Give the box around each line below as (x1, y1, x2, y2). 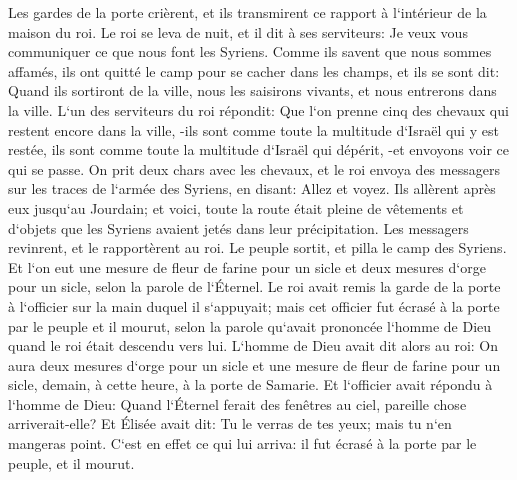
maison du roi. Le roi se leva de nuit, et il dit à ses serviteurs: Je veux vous (8, 21, 468, 42)
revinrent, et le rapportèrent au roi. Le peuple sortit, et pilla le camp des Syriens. (8, 237, 507, 258)
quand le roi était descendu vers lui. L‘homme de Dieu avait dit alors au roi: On (8, 335, 498, 356)
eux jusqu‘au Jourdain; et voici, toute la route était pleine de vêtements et (8, 197, 464, 218)
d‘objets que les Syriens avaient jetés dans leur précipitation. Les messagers (8, 217, 469, 238)
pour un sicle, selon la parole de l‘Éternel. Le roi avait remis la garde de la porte (8, 276, 501, 297)
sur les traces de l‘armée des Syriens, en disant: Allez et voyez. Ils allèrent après (8, 178, 496, 199)
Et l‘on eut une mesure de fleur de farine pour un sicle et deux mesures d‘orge (8, 256, 486, 277)
